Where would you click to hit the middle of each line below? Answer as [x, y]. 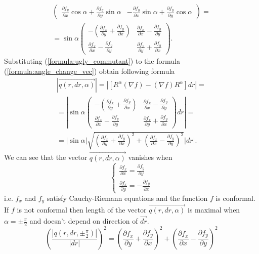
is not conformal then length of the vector [82, 210]
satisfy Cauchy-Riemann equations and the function [127, 198]
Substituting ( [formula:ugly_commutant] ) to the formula [92, 61]
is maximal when [214, 210]
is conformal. [235, 198]
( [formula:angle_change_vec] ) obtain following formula [90, 71]
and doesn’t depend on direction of [84, 221]
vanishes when [150, 157]
